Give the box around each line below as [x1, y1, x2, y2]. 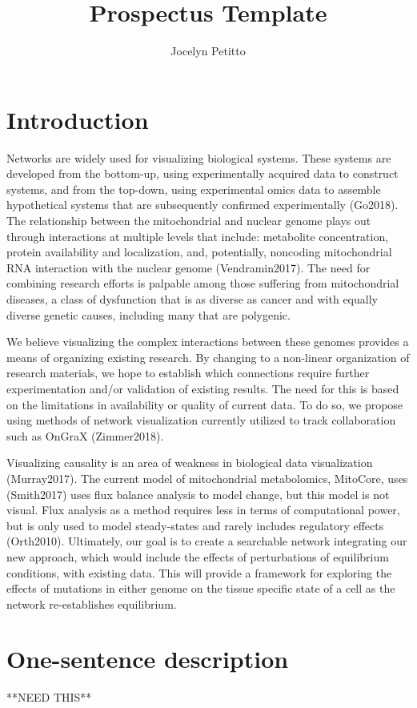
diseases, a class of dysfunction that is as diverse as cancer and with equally [6, 291, 378, 307]
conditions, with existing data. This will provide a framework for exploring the [6, 564, 392, 581]
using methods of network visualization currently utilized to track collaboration [6, 412, 396, 428]
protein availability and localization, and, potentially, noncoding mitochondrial [6, 243, 392, 260]
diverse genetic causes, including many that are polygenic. [6, 306, 291, 323]
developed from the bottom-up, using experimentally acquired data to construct [6, 165, 399, 182]
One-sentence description [6, 642, 289, 675]
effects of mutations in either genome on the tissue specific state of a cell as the [6, 580, 395, 597]
